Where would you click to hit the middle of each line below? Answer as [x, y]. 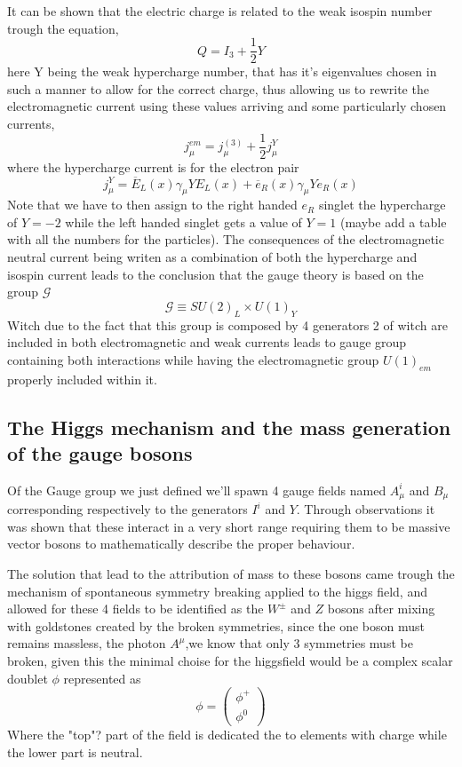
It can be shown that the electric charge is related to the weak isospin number [220, 11]
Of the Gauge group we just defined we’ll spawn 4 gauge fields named [197, 490]
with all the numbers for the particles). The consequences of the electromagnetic [226, 239]
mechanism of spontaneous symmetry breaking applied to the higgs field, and [217, 591]
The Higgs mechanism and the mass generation [229, 427]
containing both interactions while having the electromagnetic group [193, 359]
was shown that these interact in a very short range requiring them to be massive [229, 526]
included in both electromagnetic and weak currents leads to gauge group [207, 342]
